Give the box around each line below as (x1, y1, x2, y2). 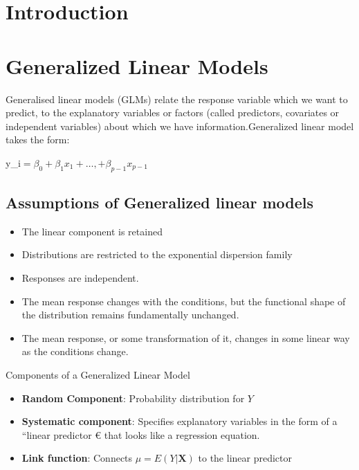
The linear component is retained (21, 224, 163, 238)
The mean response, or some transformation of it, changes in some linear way (21, 330, 350, 345)
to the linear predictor (198, 451, 293, 465)
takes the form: (6, 132, 70, 147)
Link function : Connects (21, 451, 133, 465)
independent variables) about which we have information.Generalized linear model (6, 118, 354, 133)
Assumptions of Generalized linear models (6, 192, 314, 213)
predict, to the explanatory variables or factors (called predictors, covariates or (6, 105, 340, 120)
